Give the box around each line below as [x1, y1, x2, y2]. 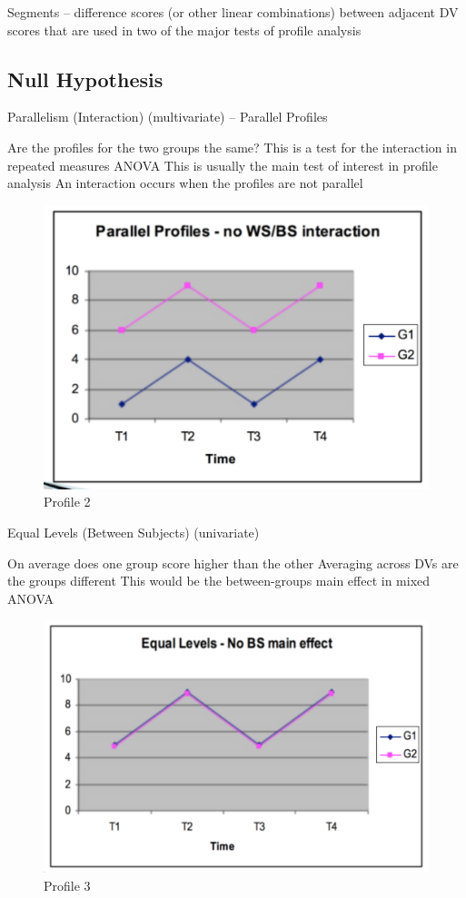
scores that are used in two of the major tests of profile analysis [7, 20, 362, 39]
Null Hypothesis [7, 64, 164, 93]
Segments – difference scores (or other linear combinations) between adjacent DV [7, 3, 459, 21]
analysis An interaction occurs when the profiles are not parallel [7, 173, 363, 192]
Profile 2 [44, 492, 91, 511]
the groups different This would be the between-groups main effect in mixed [7, 571, 431, 590]
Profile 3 [44, 875, 91, 894]
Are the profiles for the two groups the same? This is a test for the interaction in [7, 137, 457, 156]
